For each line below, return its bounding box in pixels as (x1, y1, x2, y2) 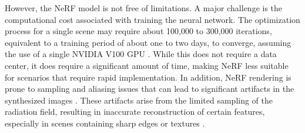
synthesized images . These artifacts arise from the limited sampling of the (5, 94, 273, 106)
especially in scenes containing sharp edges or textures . (5, 117, 205, 129)
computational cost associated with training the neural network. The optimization (5, 13, 300, 25)
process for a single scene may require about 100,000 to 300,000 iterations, (5, 25, 272, 37)
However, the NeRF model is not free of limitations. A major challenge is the (5, 2, 283, 14)
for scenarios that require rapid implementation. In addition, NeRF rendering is (5, 71, 291, 83)
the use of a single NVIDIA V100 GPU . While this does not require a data (5, 48, 277, 60)
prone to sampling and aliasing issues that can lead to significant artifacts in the (5, 82, 294, 95)
